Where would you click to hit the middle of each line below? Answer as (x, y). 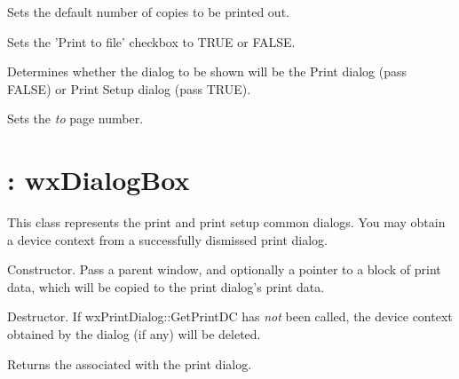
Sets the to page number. (75, 118)
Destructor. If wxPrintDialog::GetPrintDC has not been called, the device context (230, 316)
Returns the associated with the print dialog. (130, 363)
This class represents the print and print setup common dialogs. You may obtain (226, 222)
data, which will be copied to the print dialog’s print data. (166, 286)
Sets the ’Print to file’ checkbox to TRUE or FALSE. (151, 41)
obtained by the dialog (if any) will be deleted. (134, 334)
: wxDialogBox (99, 180)
